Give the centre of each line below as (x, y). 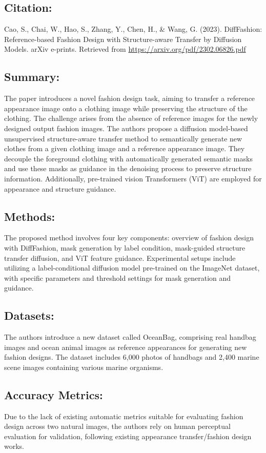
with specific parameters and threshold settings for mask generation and (118, 277)
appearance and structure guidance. (60, 188)
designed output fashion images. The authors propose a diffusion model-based (126, 128)
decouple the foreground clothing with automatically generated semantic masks (128, 158)
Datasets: (29, 315)
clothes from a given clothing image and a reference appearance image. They (125, 148)
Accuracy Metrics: (54, 394)
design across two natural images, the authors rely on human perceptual (117, 426)
